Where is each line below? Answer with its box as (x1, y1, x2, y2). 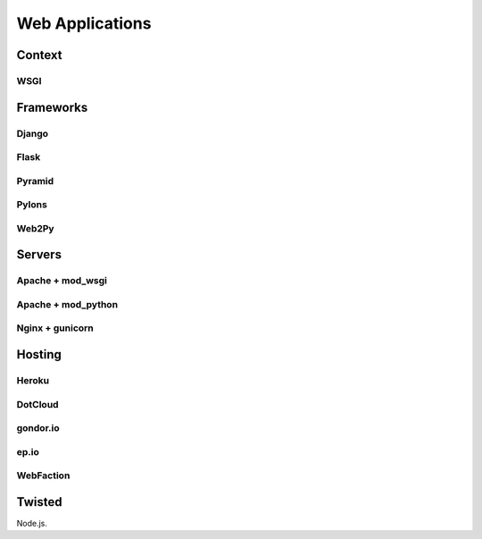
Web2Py (16, 222, 54, 234)
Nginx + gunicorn (16, 322, 94, 334)
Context (16, 47, 62, 63)
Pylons (16, 198, 48, 211)
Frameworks (16, 99, 88, 115)
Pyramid (16, 174, 54, 187)
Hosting (16, 347, 62, 362)
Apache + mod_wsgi (16, 274, 107, 287)
